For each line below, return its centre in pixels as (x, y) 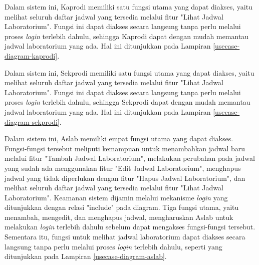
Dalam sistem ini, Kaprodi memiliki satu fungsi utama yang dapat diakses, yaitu (128, 7)
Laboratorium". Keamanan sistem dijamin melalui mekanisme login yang (116, 197)
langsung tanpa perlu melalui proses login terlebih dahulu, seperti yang (113, 246)
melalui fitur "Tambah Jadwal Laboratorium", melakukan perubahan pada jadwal (130, 158)
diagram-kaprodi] (31, 55)
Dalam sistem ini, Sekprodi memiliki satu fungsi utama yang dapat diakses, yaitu (129, 72)
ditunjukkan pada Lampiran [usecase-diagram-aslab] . (86, 256)
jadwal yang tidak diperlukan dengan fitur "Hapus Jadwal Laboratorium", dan (125, 178)
